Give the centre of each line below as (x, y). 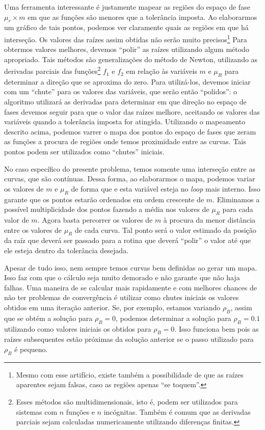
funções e (80, 411)
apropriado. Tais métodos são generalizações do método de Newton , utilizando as (131, 59)
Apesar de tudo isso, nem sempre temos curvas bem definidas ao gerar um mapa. (131, 267)
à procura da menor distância (209, 220)
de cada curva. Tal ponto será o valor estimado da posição (165, 230)
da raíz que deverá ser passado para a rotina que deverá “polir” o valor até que (127, 240)
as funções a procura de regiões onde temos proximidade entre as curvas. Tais (125, 141)
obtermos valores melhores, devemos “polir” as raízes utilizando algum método (127, 49)
